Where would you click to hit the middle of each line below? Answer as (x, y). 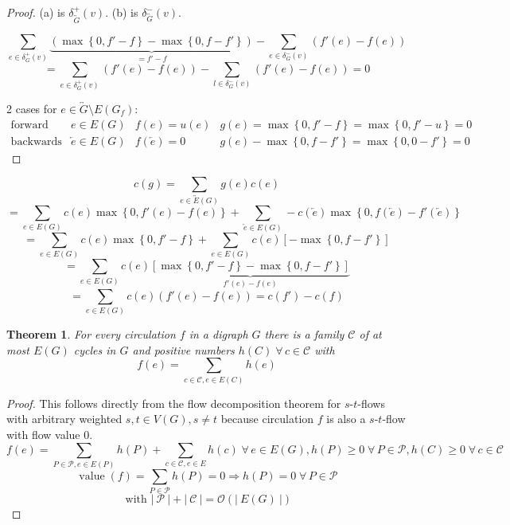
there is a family (304, 334)
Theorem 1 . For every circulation (91, 334)
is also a (346, 419)
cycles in (95, 349)
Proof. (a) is (36, 12)
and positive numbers (183, 349)
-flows (371, 403)
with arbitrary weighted (64, 419)
